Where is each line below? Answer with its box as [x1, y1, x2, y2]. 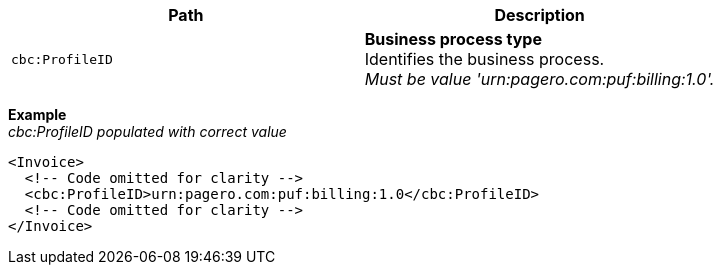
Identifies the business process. [364, 49, 605, 69]
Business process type [364, 29, 542, 49]
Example [8, 106, 67, 123]
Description [494, 5, 585, 25]
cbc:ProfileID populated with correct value [8, 123, 287, 140]
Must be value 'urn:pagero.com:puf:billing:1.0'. [364, 69, 715, 89]
